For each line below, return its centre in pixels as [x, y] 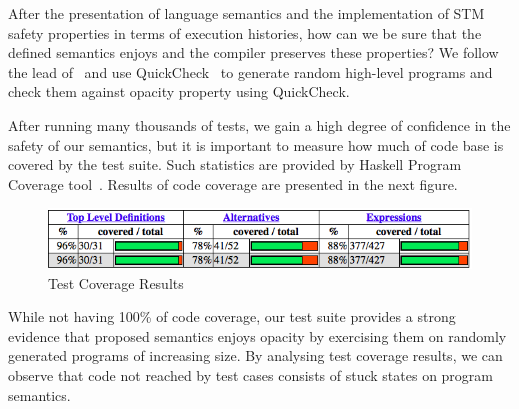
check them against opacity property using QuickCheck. [179, 91]
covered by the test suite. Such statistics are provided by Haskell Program [235, 164]
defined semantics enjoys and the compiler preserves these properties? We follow [253, 52]
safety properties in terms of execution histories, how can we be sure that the [245, 32]
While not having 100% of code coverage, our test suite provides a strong [232, 316]
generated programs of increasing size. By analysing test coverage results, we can [255, 355]
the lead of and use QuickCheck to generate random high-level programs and [250, 71]
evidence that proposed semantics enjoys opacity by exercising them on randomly [257, 335]
